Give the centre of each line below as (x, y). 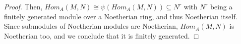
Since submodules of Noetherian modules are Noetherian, (91, 26)
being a (221, 6)
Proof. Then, (23, 6)
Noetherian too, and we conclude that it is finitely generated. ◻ (102, 35)
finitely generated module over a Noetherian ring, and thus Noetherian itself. (121, 16)
